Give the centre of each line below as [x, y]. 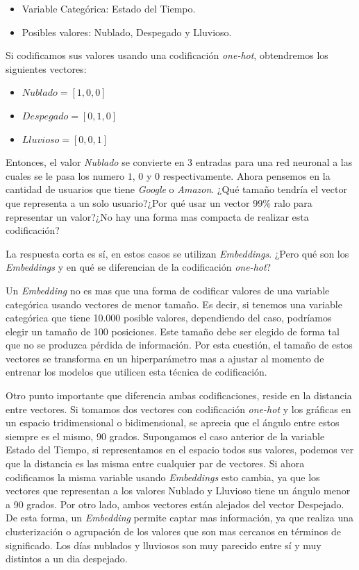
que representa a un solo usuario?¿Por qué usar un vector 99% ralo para [159, 202]
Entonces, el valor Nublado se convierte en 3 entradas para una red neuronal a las [179, 162]
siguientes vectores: [46, 68]
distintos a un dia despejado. [67, 559]
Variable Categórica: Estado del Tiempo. [109, 8]
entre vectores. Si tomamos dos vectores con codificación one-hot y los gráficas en [178, 409]
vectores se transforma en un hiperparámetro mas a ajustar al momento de [165, 358]
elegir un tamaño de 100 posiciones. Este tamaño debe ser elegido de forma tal [173, 331]
